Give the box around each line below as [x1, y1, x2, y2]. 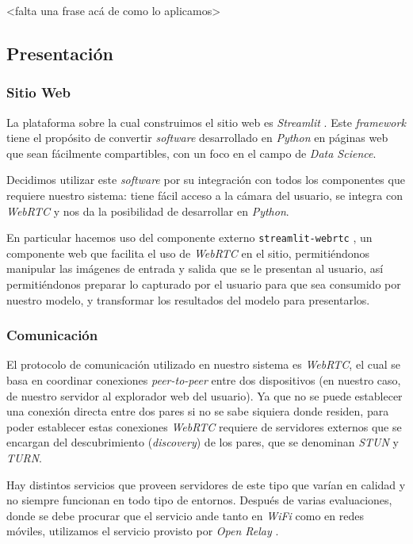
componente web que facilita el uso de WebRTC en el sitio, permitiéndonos [6, 244, 370, 261]
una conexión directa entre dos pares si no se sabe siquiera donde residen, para [6, 403, 389, 419]
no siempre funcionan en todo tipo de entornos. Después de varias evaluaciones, [6, 492, 392, 508]
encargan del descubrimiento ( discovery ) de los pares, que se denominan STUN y [6, 434, 399, 450]
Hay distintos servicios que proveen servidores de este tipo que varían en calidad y [6, 476, 406, 492]
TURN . [6, 449, 42, 465]
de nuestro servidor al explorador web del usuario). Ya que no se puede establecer [6, 387, 403, 404]
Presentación [6, 40, 113, 65]
